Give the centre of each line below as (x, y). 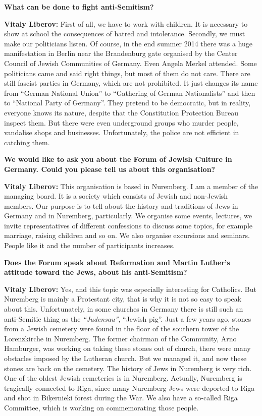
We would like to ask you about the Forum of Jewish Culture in (118, 159)
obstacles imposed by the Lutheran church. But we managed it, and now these (125, 358)
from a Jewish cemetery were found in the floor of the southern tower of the (122, 329)
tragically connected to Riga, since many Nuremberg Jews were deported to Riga (129, 388)
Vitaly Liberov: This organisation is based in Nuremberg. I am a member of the (131, 186)
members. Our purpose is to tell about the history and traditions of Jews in (121, 205)
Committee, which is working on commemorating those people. (101, 407)
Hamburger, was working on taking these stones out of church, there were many (127, 348)
